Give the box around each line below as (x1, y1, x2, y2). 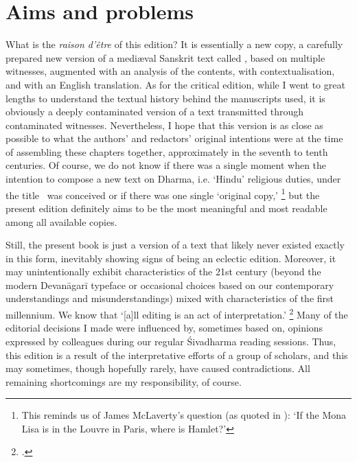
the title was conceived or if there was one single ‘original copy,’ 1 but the (5, 185, 320, 202)
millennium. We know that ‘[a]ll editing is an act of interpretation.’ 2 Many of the (5, 305, 348, 321)
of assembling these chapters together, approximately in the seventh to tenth (5, 144, 328, 159)
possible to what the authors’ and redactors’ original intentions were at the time (5, 131, 343, 146)
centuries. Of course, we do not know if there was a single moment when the (5, 158, 327, 172)
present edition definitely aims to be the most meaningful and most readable (5, 200, 327, 215)
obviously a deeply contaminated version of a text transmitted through (5, 104, 303, 119)
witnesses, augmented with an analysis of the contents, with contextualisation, (5, 64, 335, 78)
